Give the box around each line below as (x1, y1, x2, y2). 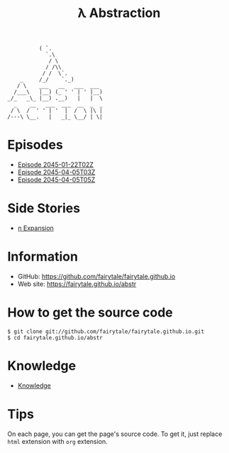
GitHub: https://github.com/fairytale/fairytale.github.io (17, 272, 176, 280)
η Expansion (17, 224, 55, 232)
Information (7, 249, 78, 265)
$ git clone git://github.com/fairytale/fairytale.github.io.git (7, 328, 204, 335)
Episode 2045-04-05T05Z (17, 175, 96, 184)
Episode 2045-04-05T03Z (17, 168, 96, 177)
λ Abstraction (77, 5, 161, 21)
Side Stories (7, 200, 80, 217)
